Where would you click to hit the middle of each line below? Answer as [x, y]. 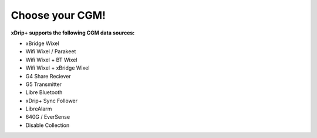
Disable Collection [48, 125]
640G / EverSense [48, 117]
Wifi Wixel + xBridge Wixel [58, 68]
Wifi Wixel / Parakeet [51, 51]
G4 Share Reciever [48, 76]
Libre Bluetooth [44, 92]
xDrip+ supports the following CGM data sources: [73, 33]
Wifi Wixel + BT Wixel [51, 60]
